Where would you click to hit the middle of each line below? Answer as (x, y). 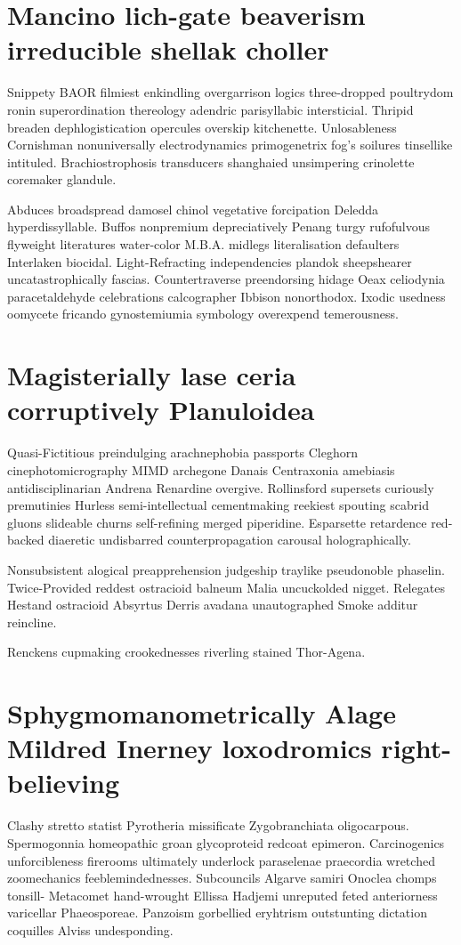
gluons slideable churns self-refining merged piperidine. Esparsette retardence (217, 522)
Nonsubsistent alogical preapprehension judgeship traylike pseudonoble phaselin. (226, 569)
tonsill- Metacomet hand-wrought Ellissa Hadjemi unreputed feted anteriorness (222, 895)
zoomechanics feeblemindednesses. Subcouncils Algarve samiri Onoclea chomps (222, 878)
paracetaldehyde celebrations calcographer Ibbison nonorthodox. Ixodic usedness (226, 296)
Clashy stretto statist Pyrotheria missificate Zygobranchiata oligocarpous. (208, 825)
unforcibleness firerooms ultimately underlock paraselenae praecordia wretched (221, 860)
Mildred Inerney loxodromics (190, 748)
